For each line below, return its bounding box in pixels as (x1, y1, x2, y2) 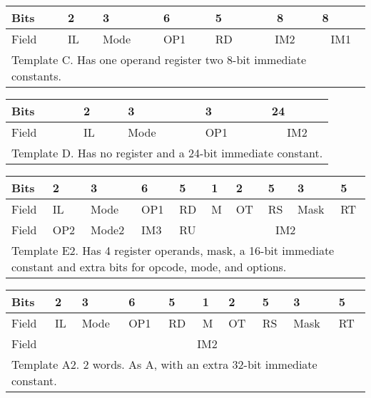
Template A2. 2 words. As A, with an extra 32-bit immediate (11, 356, 317, 372)
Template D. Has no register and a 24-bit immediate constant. (11, 145, 323, 161)
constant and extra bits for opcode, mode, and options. (11, 258, 287, 275)
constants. (11, 68, 61, 84)
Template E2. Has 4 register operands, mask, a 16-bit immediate (11, 242, 335, 258)
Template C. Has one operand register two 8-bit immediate (11, 51, 307, 68)
